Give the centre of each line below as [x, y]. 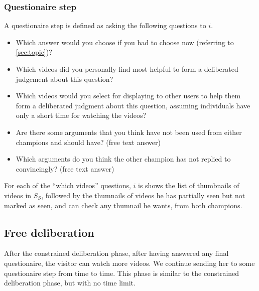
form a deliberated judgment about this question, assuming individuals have [133, 105]
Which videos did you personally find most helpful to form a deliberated [127, 69]
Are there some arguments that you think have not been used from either [129, 132]
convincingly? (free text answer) [65, 168]
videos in [18, 195]
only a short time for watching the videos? [81, 115]
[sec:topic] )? [34, 52]
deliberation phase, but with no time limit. [70, 283]
